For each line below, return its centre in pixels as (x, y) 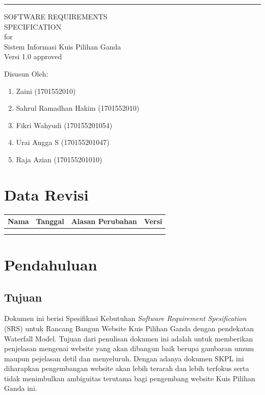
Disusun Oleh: (26, 73)
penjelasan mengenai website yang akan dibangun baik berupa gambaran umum (129, 348)
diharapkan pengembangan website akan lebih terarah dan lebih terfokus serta (127, 368)
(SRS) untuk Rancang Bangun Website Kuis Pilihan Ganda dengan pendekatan (129, 328)
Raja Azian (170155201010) (59, 159)
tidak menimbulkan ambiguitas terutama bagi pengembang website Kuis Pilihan (130, 378)
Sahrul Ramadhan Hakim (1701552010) (78, 108)
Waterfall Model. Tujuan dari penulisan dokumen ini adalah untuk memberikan (129, 338)
